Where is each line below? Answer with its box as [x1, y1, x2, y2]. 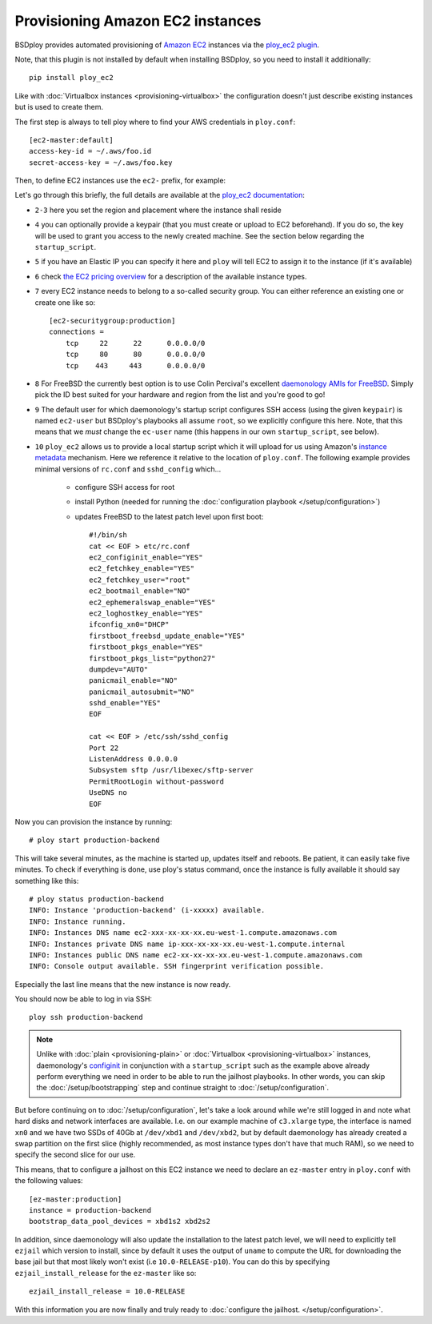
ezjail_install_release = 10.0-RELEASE [29, 1287, 186, 1296]
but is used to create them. [14, 102, 104, 112]
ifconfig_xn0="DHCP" [89, 620, 170, 629]
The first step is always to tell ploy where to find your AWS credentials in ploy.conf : [14, 117, 296, 126]
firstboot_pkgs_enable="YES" [89, 643, 203, 652]
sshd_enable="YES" [89, 699, 162, 708]
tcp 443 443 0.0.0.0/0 [65, 361, 206, 370]
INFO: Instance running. [29, 917, 126, 926]
